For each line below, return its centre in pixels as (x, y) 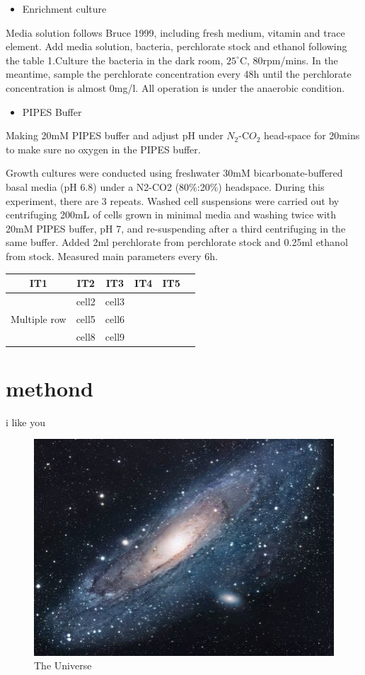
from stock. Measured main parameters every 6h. (112, 256)
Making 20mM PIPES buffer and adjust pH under (115, 135)
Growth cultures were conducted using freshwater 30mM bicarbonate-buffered (174, 173)
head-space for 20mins (312, 135)
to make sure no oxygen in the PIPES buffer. (103, 149)
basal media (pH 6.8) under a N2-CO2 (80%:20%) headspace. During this (165, 186)
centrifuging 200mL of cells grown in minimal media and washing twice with (171, 215)
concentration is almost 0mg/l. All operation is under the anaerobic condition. (175, 87)
